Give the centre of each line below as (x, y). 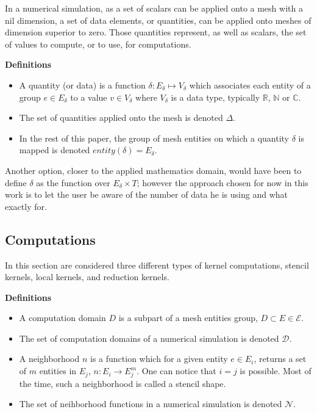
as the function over (73, 182)
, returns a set (280, 359)
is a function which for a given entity (159, 359)
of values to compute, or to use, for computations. (98, 44)
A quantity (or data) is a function (82, 85)
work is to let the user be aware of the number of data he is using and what (146, 194)
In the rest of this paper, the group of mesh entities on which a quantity (154, 138)
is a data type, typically (215, 97)
